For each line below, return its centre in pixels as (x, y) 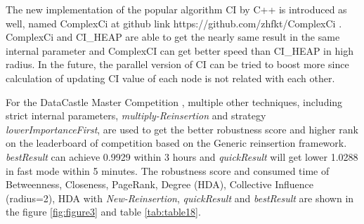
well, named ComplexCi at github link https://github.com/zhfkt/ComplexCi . (174, 23)
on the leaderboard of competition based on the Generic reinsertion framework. (176, 143)
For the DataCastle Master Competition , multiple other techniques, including (174, 101)
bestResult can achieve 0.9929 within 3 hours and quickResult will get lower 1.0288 (182, 156)
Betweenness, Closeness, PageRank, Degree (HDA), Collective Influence (160, 184)
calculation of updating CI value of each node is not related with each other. (170, 78)
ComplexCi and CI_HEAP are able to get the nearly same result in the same (173, 37)
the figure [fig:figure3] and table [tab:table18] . (103, 212)
